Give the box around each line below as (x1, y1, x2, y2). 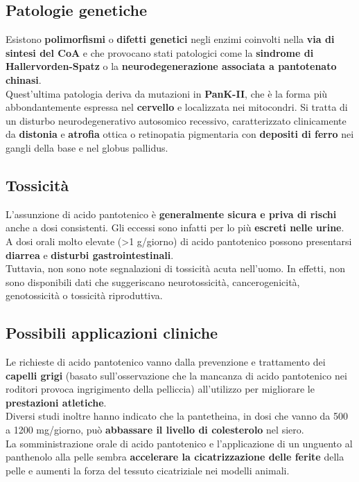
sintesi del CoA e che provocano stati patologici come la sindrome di (6, 45, 314, 60)
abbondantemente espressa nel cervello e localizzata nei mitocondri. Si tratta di (6, 100, 348, 114)
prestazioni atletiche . (6, 395, 107, 409)
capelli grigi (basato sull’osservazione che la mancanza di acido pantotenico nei (6, 368, 347, 382)
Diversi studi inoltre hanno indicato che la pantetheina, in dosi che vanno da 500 (6, 409, 349, 423)
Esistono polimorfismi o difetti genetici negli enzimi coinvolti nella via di (6, 32, 335, 46)
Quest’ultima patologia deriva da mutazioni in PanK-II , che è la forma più (6, 86, 328, 100)
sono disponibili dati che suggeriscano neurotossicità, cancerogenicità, (6, 274, 300, 289)
